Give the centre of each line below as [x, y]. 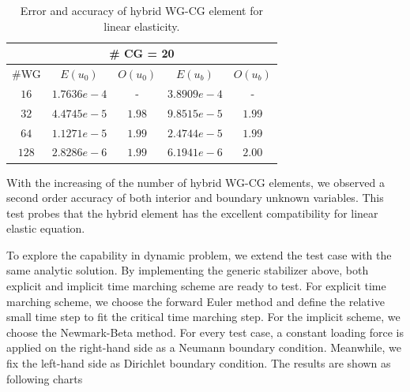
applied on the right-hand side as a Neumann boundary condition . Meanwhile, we [204, 347]
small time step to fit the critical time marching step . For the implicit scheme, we [203, 317]
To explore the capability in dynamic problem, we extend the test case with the [199, 254]
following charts [45, 378]
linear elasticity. [142, 26]
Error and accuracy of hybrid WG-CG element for [141, 10]
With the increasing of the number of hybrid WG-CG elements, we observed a [196, 182]
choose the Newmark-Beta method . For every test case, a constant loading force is [205, 332]
